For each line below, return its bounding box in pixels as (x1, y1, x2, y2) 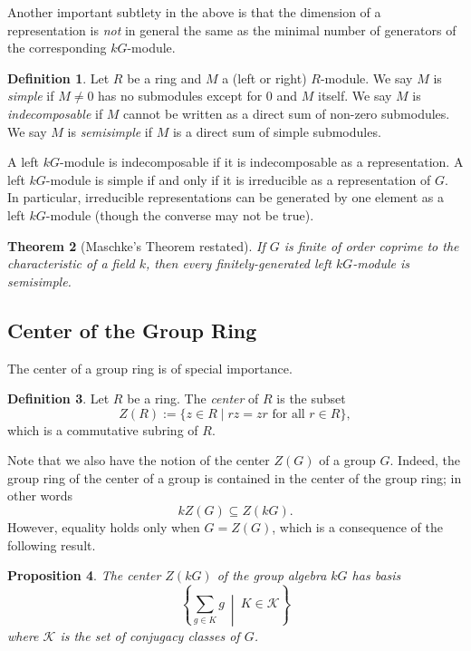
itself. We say (318, 86, 392, 105)
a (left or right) (222, 68, 307, 87)
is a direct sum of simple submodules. (172, 121, 381, 141)
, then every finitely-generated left (145, 254, 332, 273)
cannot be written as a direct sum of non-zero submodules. (123, 103, 450, 122)
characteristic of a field (7, 254, 135, 273)
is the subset (276, 389, 346, 408)
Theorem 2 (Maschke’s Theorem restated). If (7, 236, 265, 255)
